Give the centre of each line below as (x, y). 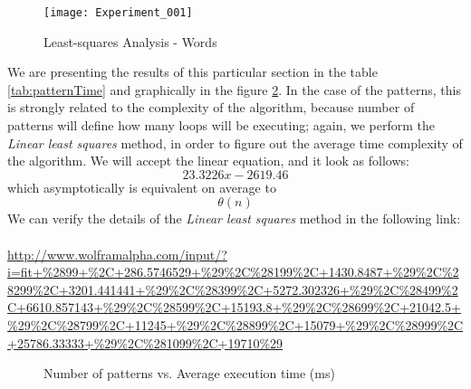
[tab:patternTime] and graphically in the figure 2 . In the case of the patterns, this (234, 89)
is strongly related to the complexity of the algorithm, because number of (211, 107)
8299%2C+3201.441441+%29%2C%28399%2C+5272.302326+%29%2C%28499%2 (233, 289)
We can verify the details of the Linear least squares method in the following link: (234, 218)
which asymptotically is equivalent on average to (142, 187)
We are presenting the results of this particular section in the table (192, 72)
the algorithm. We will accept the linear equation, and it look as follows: (208, 161)
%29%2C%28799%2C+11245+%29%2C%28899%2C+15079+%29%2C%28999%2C (235, 324)
